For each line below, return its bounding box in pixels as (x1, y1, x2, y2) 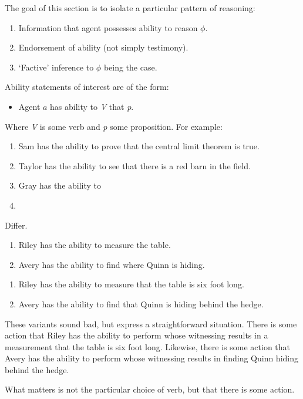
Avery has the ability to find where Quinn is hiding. (18, 258, 205, 270)
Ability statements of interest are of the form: (5, 81, 169, 93)
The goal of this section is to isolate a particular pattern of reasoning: (5, 2, 255, 14)
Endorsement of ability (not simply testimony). (18, 41, 188, 53)
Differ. (5, 219, 28, 231)
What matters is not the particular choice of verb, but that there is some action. (5, 383, 295, 395)
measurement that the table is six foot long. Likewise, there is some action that (5, 340, 291, 353)
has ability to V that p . (50, 100, 134, 112)
